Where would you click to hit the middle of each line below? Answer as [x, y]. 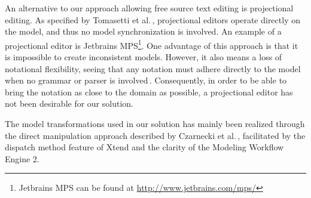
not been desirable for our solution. [69, 103]
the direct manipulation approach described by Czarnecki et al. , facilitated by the [155, 135]
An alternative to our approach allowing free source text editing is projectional [149, 8]
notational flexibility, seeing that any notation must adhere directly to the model [153, 68]
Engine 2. [22, 158]
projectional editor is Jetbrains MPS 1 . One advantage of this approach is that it [152, 44]
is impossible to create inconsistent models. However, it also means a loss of [144, 57]
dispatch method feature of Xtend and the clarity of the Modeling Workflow [144, 147]
